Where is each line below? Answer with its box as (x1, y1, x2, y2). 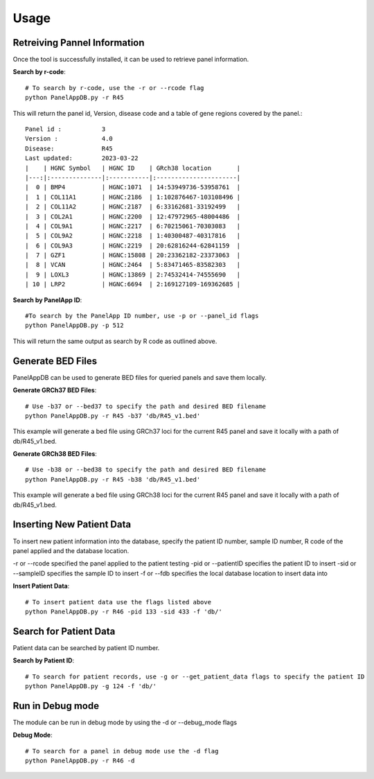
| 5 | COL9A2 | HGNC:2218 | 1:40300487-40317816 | (25, 232, 241, 240)
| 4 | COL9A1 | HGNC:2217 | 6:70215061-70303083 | (25, 222, 241, 230)
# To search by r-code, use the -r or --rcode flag (25, 84, 204, 91)
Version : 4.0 (25, 135, 114, 143)
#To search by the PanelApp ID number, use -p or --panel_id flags (25, 312, 259, 320)
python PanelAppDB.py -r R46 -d (25, 757, 135, 765)
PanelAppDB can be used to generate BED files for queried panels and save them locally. (12, 373, 267, 381)
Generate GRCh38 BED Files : (12, 450, 97, 458)
